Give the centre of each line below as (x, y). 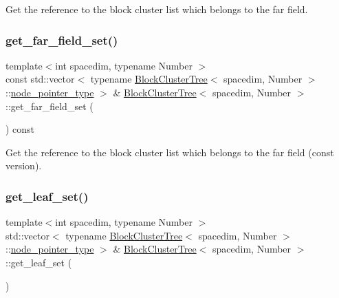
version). (24, 166)
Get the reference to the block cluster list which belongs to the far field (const (170, 152)
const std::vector (40, 79)
